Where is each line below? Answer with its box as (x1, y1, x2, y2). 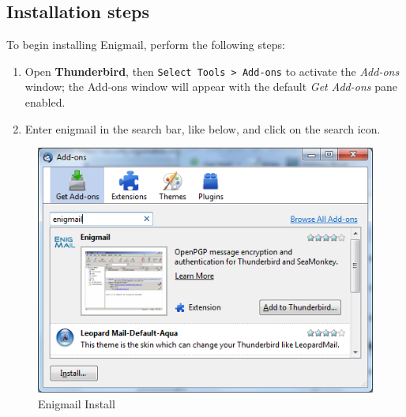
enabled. (24, 94, 66, 111)
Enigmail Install (38, 395, 115, 411)
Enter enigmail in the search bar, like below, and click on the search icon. (24, 120, 381, 137)
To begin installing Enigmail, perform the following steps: (6, 36, 285, 53)
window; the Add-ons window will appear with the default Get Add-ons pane (24, 78, 397, 95)
